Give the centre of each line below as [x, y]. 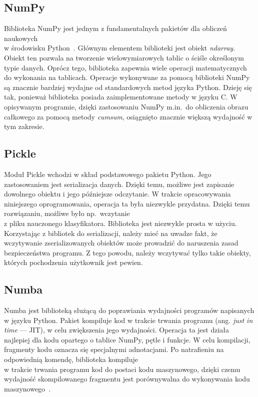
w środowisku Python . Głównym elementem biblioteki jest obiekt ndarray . [120, 48]
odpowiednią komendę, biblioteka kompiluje [71, 359]
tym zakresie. [24, 126]
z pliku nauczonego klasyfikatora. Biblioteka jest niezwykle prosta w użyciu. [120, 223]
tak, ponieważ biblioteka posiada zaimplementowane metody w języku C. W [121, 97]
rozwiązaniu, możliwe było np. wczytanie [67, 213]
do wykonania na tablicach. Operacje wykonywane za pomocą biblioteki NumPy [127, 77]
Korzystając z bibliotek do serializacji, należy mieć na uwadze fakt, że [111, 233]
